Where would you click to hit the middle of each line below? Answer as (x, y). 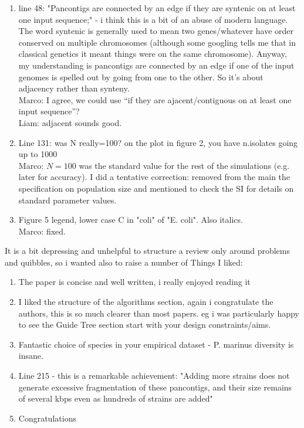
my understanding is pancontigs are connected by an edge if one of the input (156, 65)
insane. (31, 356)
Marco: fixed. (42, 231)
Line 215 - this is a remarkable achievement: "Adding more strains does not (154, 376)
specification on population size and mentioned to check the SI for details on (156, 188)
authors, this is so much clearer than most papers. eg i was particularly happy (159, 313)
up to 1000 (38, 154)
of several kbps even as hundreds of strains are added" (116, 398)
